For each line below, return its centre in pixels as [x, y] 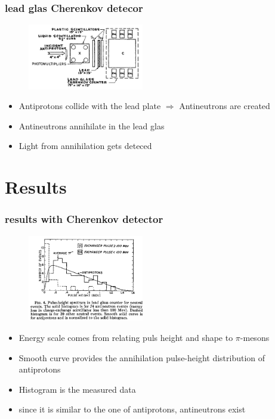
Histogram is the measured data [77, 389]
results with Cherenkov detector [84, 219]
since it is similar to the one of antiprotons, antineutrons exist [132, 409]
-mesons [255, 338]
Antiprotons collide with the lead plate [90, 106]
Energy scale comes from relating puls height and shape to [126, 338]
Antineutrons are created [225, 106]
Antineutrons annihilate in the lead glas [92, 125]
